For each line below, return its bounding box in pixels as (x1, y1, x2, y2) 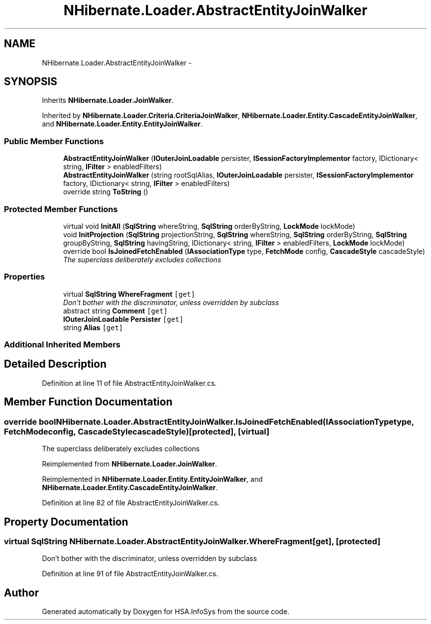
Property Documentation (4, 515, 128, 528)
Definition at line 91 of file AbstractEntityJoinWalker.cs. (42, 569, 218, 578)
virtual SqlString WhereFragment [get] (63, 289, 195, 298)
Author (4, 586, 39, 599)
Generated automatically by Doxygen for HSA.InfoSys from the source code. (42, 607, 289, 616)
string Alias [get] (63, 323, 123, 332)
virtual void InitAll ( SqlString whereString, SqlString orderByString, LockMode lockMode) (63, 221, 355, 230)
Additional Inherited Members (4, 340, 121, 350)
